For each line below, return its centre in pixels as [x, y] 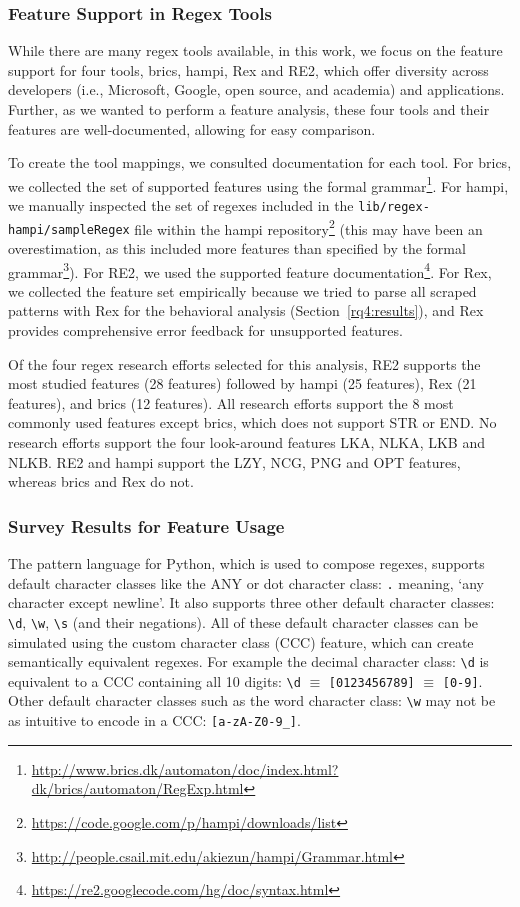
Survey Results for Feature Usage [146, 525]
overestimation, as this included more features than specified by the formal [237, 248]
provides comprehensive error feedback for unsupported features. [205, 330]
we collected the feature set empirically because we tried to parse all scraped [242, 290]
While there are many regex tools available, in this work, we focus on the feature [255, 50]
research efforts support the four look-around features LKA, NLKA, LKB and [246, 442]
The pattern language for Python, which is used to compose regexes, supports [246, 563]
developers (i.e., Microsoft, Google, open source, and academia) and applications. [256, 89]
